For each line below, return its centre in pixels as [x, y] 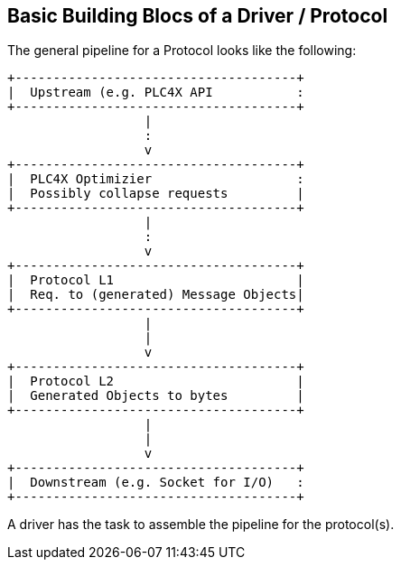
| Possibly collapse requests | [156, 194]
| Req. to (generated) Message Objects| [156, 295]
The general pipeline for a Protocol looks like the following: [182, 51]
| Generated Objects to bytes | [156, 396]
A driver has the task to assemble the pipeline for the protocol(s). [201, 525]
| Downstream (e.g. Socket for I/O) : [156, 483]
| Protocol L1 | [156, 280]
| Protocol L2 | [156, 381]
